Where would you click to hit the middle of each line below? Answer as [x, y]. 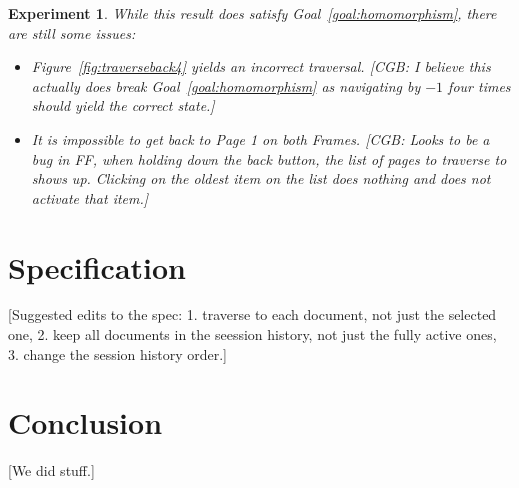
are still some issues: [72, 32]
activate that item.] [90, 197]
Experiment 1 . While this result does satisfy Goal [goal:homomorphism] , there [252, 13]
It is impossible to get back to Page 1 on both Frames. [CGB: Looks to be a [260, 138]
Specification [97, 266]
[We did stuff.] [51, 470]
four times [479, 85]
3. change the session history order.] [117, 353]
